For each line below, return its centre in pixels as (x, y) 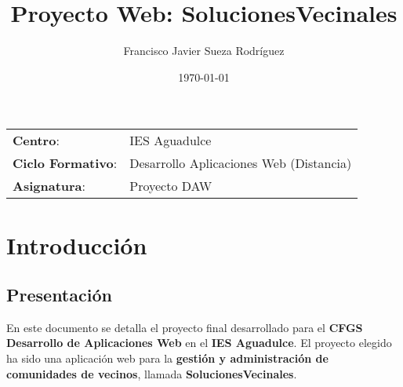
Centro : (36, 141)
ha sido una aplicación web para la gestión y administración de (167, 358)
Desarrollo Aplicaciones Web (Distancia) (241, 163)
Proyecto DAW (171, 186)
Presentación (59, 295)
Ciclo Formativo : (65, 163)
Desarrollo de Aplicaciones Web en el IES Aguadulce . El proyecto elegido (199, 343)
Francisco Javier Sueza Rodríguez (204, 51)
